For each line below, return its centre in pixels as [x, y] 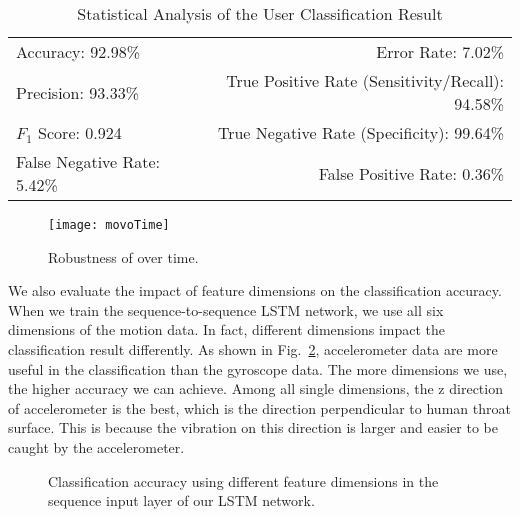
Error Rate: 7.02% [440, 51]
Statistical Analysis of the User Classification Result [260, 13]
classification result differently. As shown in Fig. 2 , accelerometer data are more [253, 349]
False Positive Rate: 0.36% [411, 173]
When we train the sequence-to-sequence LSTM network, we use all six [226, 309]
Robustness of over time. [123, 256]
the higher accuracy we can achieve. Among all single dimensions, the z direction [255, 388]
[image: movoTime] [109, 225]
